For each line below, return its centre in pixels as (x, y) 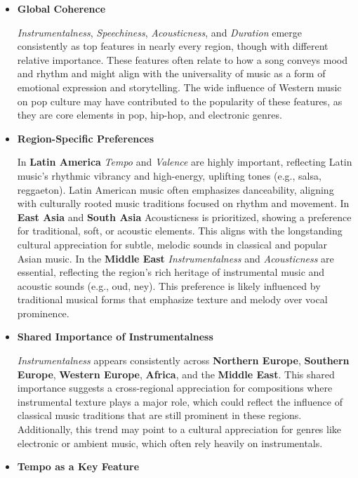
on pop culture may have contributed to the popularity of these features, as (180, 101)
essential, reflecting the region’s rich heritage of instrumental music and (171, 272)
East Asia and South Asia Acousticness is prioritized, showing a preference (184, 217)
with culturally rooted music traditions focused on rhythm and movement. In (183, 203)
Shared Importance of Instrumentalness (115, 337)
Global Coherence (61, 8)
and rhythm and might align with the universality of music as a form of (171, 73)
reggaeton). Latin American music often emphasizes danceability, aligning (175, 189)
